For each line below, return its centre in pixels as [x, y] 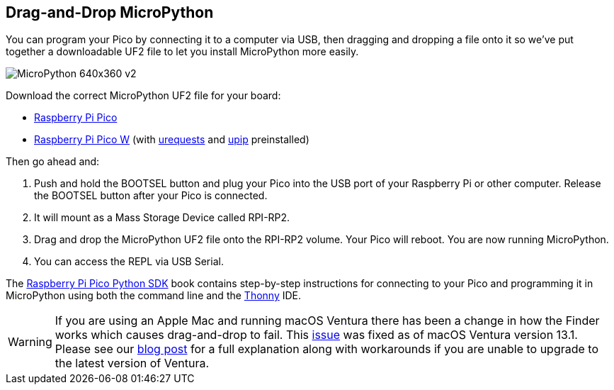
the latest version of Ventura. [132, 363]
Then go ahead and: [53, 162]
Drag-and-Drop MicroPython [110, 12]
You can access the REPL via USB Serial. [129, 262]
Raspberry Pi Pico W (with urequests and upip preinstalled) [172, 140]
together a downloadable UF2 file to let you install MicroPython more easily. [182, 52]
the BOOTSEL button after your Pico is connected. [151, 196]
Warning [30, 342]
